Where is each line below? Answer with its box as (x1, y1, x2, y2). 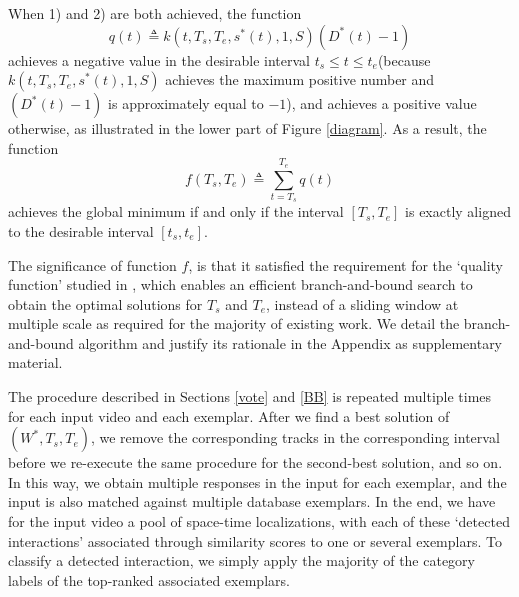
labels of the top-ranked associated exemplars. (8, 569, 290, 590)
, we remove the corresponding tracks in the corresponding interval (90, 427, 500, 448)
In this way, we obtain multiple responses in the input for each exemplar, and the (8, 471, 507, 492)
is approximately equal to (108, 93, 264, 114)
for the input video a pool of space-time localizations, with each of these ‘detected (8, 511, 510, 532)
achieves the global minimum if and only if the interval (8, 201, 344, 222)
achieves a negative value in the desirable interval (8, 49, 310, 70)
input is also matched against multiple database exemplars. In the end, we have (8, 491, 496, 512)
